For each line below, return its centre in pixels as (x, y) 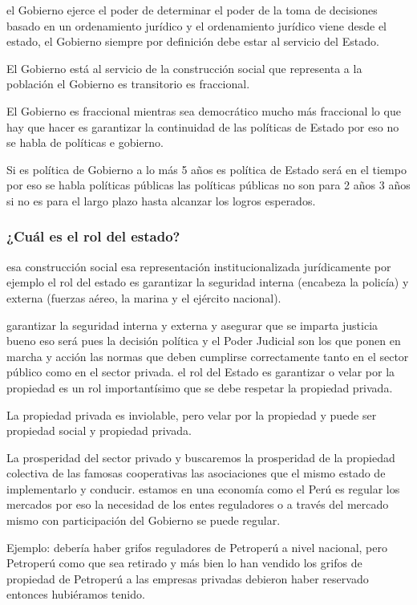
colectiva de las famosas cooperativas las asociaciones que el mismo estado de (196, 473)
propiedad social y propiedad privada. (99, 430)
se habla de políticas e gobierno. (85, 142)
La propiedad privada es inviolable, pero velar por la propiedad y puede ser (192, 414)
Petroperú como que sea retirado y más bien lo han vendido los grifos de (184, 563)
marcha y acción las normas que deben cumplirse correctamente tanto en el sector (208, 356)
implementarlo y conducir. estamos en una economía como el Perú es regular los (203, 488)
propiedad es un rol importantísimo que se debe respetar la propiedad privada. (200, 387)
